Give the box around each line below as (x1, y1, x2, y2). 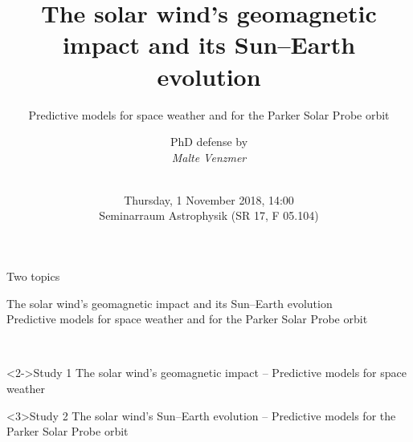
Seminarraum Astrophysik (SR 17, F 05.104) (99, 207, 319, 224)
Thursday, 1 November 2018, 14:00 (124, 191, 294, 208)
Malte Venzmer (171, 148, 247, 165)
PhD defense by (170, 133, 248, 150)
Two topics (6, 268, 60, 285)
